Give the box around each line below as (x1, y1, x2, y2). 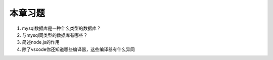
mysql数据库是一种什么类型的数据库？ (22, 25, 101, 31)
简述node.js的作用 (22, 39, 60, 45)
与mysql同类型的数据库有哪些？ (22, 32, 88, 38)
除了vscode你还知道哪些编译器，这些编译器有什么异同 (22, 46, 135, 52)
